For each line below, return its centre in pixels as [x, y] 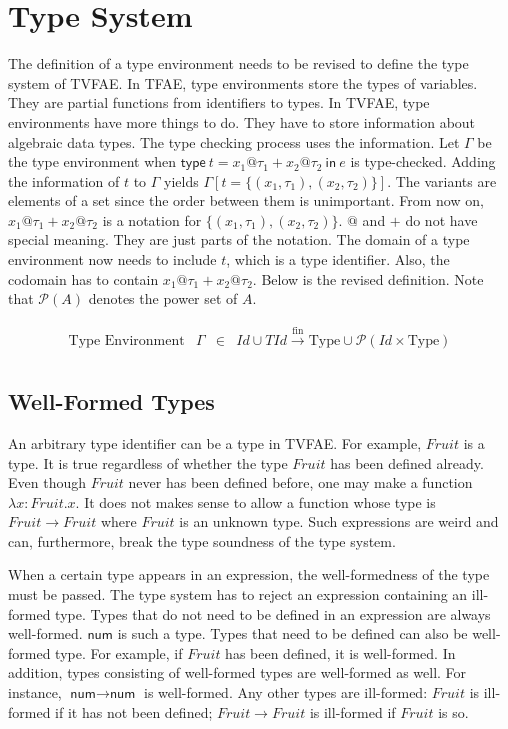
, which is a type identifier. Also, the [338, 259]
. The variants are [442, 180]
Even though [47, 482]
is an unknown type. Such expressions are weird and [339, 521]
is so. [453, 711]
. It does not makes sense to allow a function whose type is [255, 501]
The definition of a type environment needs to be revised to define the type [238, 63]
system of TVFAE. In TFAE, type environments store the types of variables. [243, 82]
